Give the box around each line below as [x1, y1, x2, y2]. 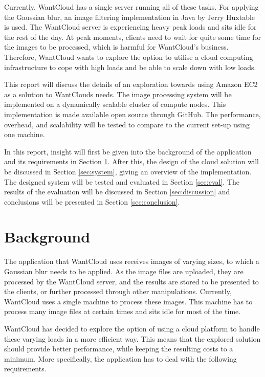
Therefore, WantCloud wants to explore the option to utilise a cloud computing [4, 51, 253, 62]
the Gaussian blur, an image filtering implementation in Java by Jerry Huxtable [4, 11, 255, 22]
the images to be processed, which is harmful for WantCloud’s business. [4, 41, 229, 52]
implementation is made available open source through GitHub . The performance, [4, 108, 261, 119]
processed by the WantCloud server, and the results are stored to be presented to [4, 276, 259, 286]
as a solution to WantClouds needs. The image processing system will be [4, 88, 232, 99]
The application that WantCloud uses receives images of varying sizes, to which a [4, 256, 259, 267]
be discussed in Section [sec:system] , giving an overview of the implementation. [4, 166, 252, 176]
